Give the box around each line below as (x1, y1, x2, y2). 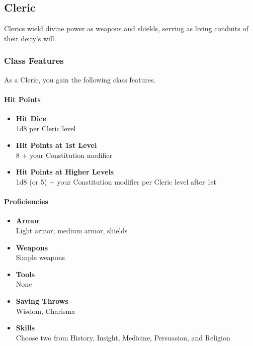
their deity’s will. (4, 33, 56, 43)
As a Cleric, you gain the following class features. (4, 74, 156, 84)
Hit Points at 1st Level (16, 140, 97, 150)
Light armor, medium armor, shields (16, 225, 128, 235)
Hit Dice (16, 113, 46, 123)
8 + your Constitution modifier (16, 149, 112, 160)
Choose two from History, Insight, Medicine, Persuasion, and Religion (16, 332, 230, 342)
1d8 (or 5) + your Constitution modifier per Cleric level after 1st (16, 176, 217, 187)
